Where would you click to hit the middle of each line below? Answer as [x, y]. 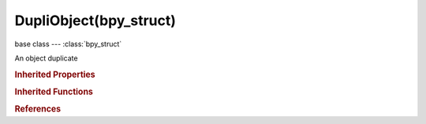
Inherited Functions [54, 92]
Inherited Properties [55, 75]
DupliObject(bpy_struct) [95, 20]
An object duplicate [46, 58]
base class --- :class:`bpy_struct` [68, 44]
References [38, 109]
